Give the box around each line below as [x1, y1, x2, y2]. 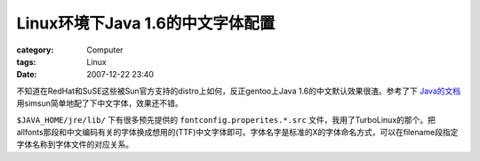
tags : [16, 56, 36, 67]
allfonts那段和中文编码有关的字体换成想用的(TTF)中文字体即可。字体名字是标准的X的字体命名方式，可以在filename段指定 [16, 126, 459, 137]
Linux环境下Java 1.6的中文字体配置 [16, 13, 276, 33]
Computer [86, 44, 124, 55]
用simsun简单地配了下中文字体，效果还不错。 [16, 98, 183, 109]
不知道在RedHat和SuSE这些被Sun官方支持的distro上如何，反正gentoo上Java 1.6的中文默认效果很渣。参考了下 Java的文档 [16, 85, 461, 96]
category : [16, 44, 54, 55]
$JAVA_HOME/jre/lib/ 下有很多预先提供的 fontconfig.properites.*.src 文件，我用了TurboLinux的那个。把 [16, 114, 436, 125]
